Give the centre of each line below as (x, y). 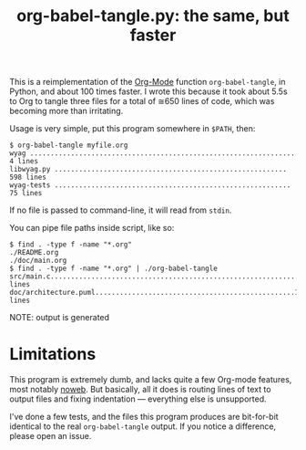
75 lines (26, 194)
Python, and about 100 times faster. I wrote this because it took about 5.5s (149, 91)
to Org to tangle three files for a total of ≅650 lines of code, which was (142, 101)
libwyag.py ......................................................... (148, 170)
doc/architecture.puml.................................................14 (156, 293)
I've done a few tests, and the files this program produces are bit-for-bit (144, 417)
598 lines (28, 178)
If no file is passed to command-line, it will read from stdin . (121, 210)
